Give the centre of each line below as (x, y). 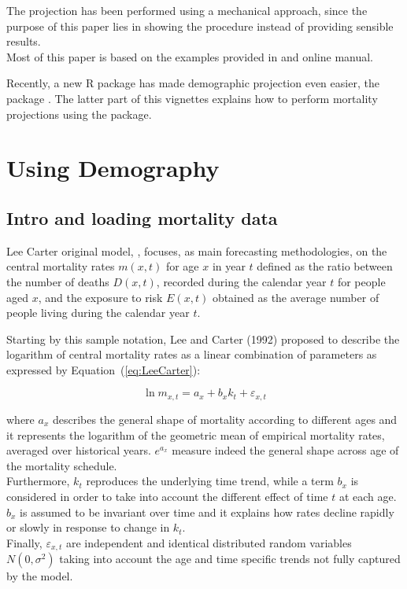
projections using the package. (79, 114)
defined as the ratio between (325, 266)
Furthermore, (38, 481)
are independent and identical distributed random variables (209, 542)
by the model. (40, 576)
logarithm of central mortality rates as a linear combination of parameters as (192, 354)
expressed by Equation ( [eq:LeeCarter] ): (104, 369)
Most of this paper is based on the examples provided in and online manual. (190, 56)
